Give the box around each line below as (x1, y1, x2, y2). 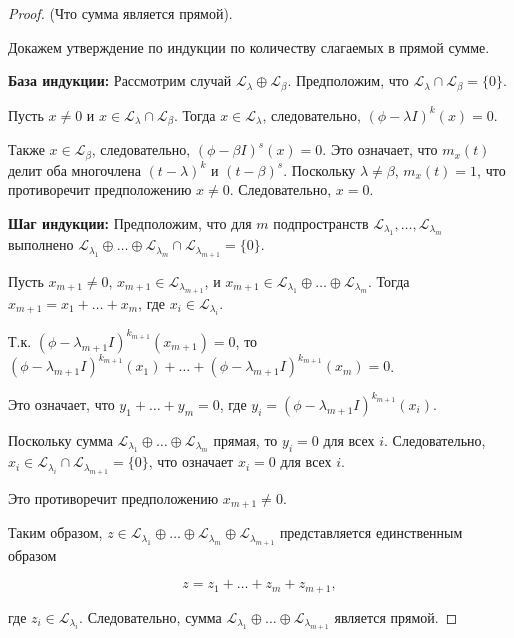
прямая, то (213, 429, 278, 450)
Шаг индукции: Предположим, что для (8, 212, 252, 233)
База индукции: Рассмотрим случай (8, 70, 232, 91)
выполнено (8, 234, 74, 255)
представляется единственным (279, 522, 463, 543)
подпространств (273, 212, 369, 233)
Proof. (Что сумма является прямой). (8, 3, 233, 23)
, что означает (148, 451, 234, 472)
